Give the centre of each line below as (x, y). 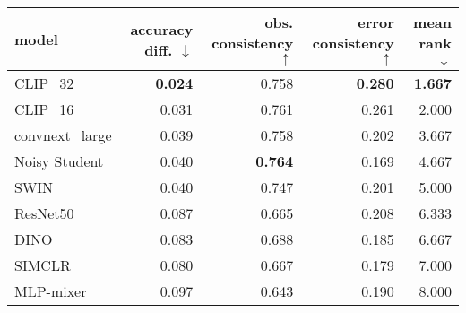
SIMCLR (43, 265)
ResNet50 (44, 213)
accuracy (162, 29)
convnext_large (63, 135)
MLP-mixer (51, 291)
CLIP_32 (44, 83)
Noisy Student (59, 161)
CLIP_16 (44, 109)
